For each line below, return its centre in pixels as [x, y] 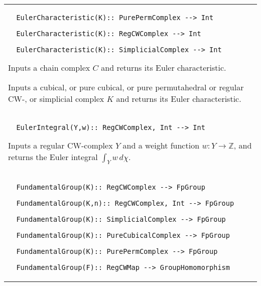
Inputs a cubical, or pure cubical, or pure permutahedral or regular [126, 87]
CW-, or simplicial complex [56, 99]
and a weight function [161, 145]
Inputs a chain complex [49, 67]
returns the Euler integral [53, 157]
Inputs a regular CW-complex [60, 145]
